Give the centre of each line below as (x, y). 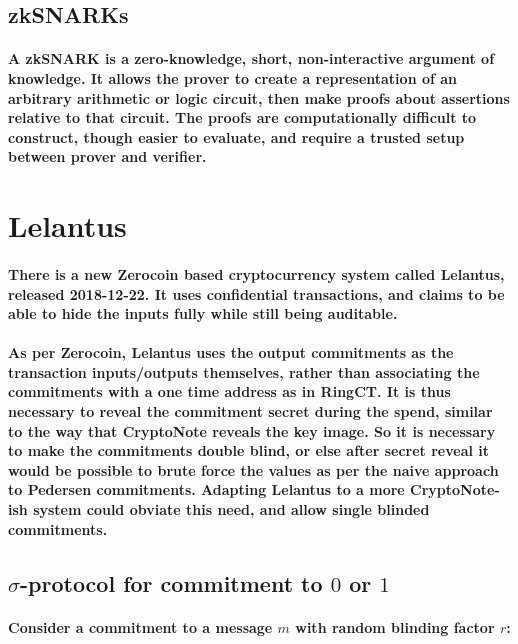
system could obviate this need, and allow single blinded (231, 509)
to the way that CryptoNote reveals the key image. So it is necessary (252, 430)
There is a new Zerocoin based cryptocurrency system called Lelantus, (256, 273)
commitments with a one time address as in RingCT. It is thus (229, 391)
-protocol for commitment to (171, 582)
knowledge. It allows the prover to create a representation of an (233, 77)
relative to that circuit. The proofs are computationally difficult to (242, 117)
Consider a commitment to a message (140, 626)
